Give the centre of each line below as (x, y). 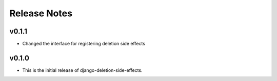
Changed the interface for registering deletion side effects (84, 44)
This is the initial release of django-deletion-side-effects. (83, 70)
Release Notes (41, 13)
